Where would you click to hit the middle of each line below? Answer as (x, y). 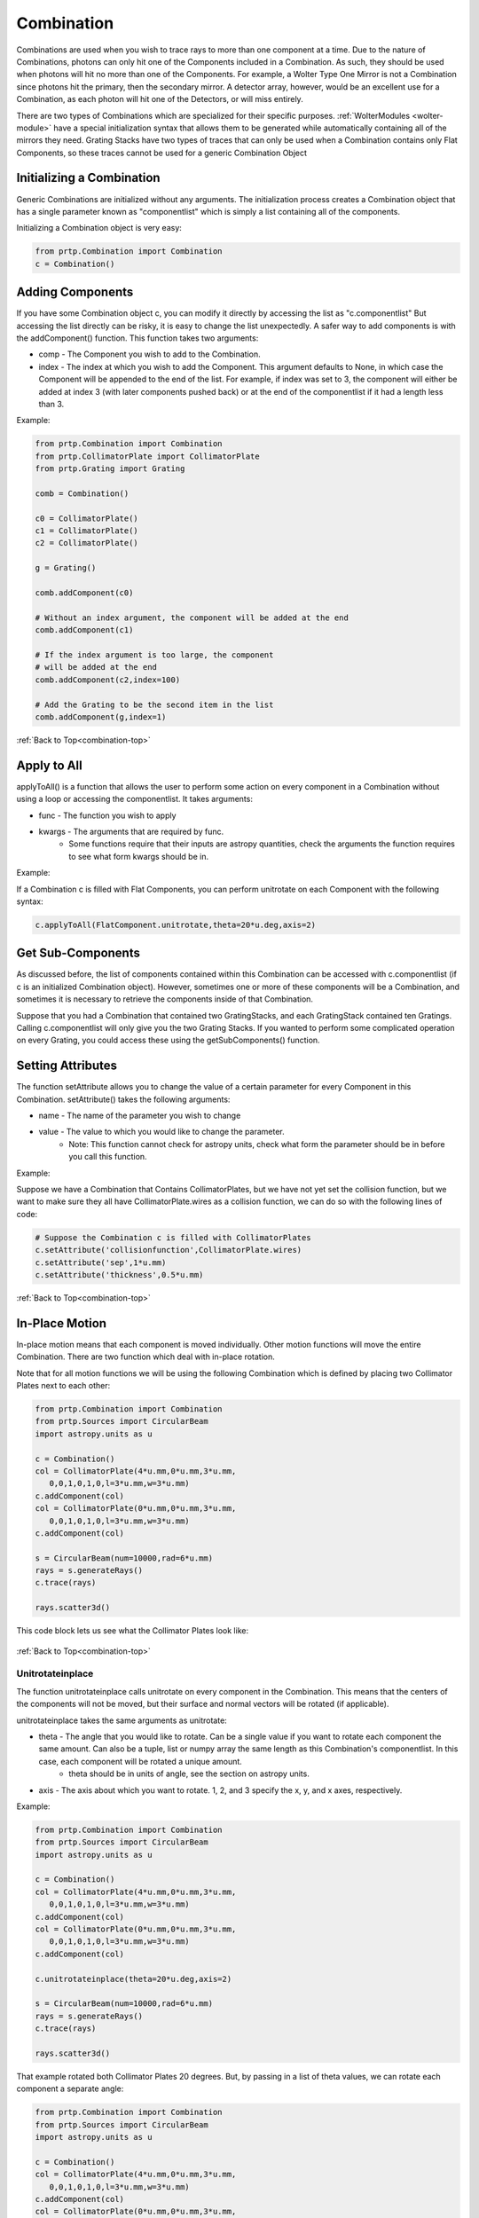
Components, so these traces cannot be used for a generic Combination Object (162, 153)
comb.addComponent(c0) (84, 593)
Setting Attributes (67, 1066)
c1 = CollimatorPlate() (87, 531)
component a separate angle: (70, 2088)
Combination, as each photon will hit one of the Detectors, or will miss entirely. (160, 99)
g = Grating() (66, 568)
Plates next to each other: (63, 1386)
